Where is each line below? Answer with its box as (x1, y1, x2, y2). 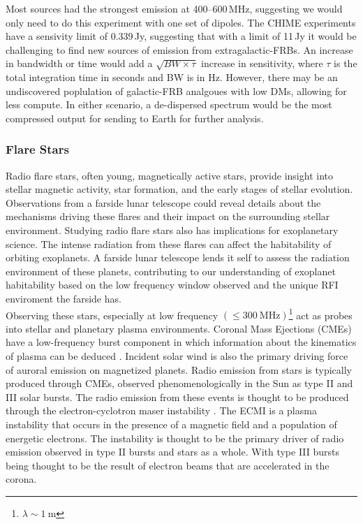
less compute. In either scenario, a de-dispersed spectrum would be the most (6, 97, 332, 112)
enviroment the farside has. (6, 291, 121, 305)
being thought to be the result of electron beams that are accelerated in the (6, 458, 329, 472)
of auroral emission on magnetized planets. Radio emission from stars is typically (6, 362, 353, 377)
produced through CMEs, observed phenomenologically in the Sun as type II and (6, 376, 353, 391)
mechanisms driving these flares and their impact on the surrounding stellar (6, 209, 330, 224)
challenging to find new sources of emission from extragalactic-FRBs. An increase (6, 42, 353, 57)
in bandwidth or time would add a (6, 56, 153, 71)
